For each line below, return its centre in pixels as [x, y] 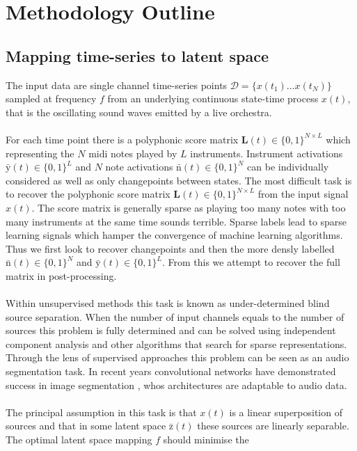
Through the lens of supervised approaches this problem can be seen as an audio [177, 357]
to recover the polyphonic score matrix [88, 194]
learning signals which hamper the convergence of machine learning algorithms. [174, 235]
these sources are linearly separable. [273, 426]
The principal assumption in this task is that [101, 412]
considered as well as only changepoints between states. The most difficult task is [179, 180]
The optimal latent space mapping [79, 440]
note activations [139, 167]
